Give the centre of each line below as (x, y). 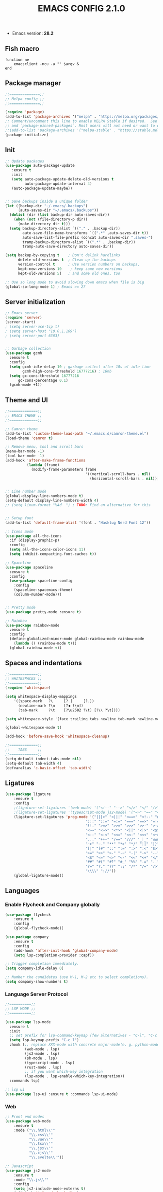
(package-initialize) (27, 135)
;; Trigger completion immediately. (42, 964)
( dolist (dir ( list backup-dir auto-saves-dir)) (59, 215)
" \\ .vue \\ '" (41, 1139)
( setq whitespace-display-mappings (41, 697)
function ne (17, 60)
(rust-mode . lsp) (43, 1067)
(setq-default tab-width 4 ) (33, 763)
